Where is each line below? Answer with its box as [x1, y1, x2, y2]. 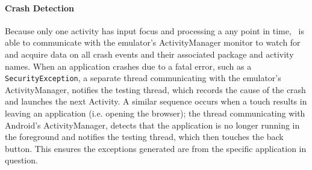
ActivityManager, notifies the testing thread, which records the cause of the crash [5, 83, 306, 96]
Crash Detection [5, 1, 74, 14]
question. [5, 154, 38, 166]
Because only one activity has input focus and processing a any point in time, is [5, 24, 304, 37]
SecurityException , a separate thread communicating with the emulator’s [5, 71, 281, 84]
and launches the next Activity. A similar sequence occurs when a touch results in [5, 95, 307, 108]
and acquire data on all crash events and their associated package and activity [5, 47, 294, 60]
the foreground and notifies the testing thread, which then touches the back [5, 130, 284, 143]
